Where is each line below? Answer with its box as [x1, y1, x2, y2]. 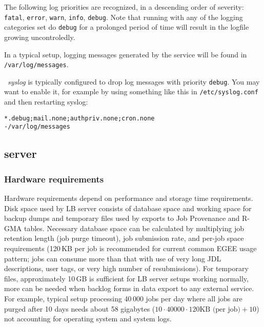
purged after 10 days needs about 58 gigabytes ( [4, 303, 155, 314]
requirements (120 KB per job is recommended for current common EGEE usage [4, 242, 257, 253]
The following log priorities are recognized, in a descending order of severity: [4, 2, 244, 12]
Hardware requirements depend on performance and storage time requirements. [4, 192, 253, 203]
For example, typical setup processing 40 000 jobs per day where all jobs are [4, 293, 242, 303]
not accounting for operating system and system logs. [4, 313, 172, 324]
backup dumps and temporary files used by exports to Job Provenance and [4, 213, 240, 223]
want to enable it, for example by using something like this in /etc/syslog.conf [4, 86, 258, 97]
